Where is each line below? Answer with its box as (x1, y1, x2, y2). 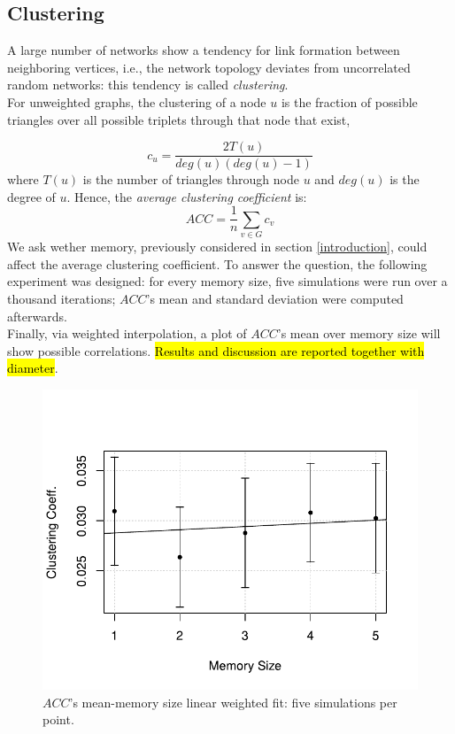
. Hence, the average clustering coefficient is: (66, 187, 307, 205)
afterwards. (7, 306, 67, 325)
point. (42, 710, 74, 729)
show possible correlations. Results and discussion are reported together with (7, 341, 425, 359)
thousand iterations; (7, 290, 116, 307)
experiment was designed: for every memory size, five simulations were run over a (7, 272, 448, 290)
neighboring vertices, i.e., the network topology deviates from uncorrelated (7, 58, 411, 76)
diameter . (7, 359, 58, 377)
